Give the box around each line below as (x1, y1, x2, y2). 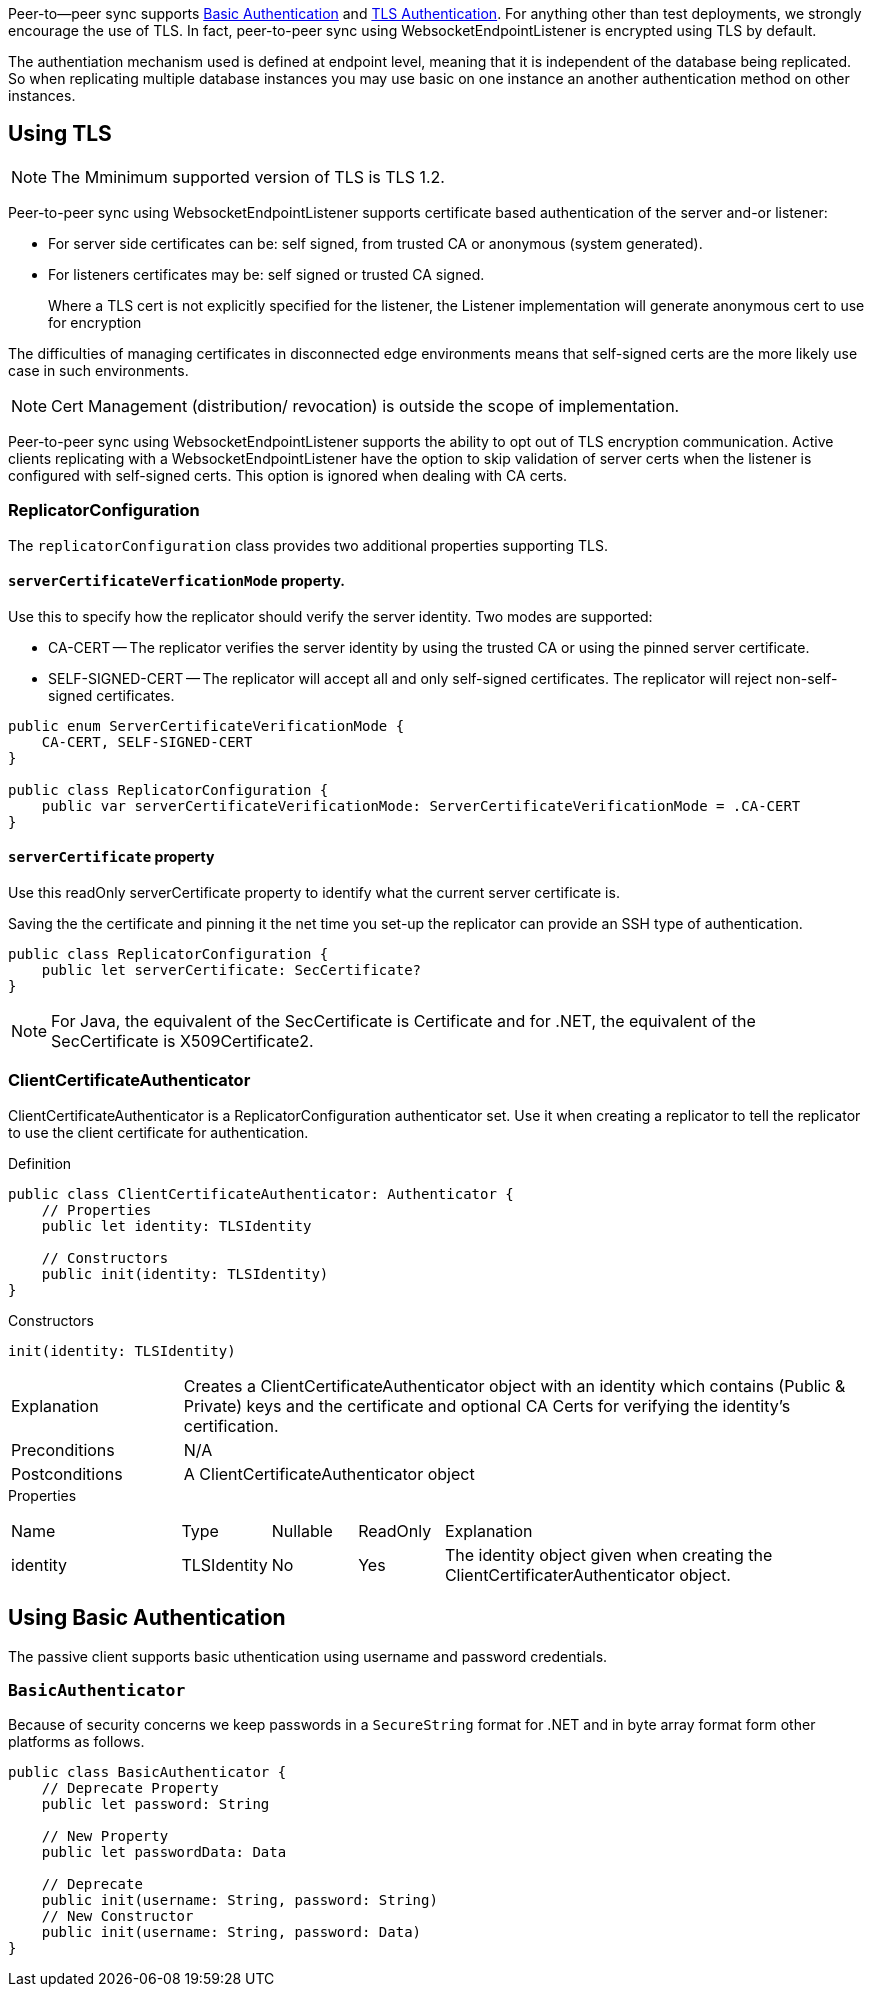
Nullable (271, 1520, 333, 1541)
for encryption (48, 313, 142, 331)
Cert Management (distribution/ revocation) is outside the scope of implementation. (51, 395, 680, 416)
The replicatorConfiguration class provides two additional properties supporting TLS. (8, 536, 608, 554)
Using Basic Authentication (8, 1605, 286, 1631)
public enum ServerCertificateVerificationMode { (8, 717, 405, 734)
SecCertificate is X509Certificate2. (51, 1031, 314, 1052)
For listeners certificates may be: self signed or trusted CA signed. (48, 265, 485, 283)
